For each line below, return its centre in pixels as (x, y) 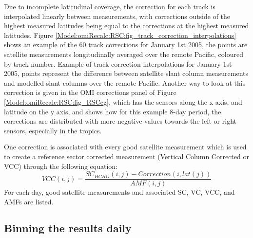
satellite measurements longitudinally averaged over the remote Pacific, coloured (124, 54)
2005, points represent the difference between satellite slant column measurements (126, 73)
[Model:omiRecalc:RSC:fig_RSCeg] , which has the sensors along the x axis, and (123, 101)
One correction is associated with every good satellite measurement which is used (125, 147)
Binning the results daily (68, 228)
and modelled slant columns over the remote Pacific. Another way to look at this (125, 82)
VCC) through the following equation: (61, 166)
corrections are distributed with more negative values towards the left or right (120, 121)
